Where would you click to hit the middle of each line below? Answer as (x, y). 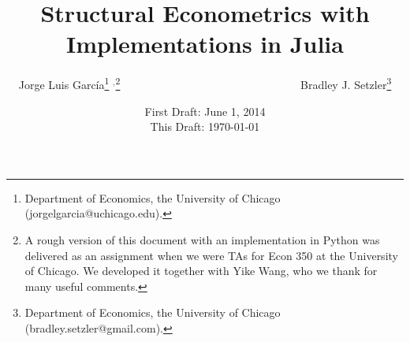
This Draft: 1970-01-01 (205, 126)
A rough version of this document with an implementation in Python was (202, 239)
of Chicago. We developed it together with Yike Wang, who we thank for (201, 271)
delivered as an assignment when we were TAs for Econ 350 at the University (211, 255)
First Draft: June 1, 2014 (205, 111)
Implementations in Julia (205, 44)
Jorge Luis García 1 (64, 83)
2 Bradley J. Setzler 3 (253, 83)
